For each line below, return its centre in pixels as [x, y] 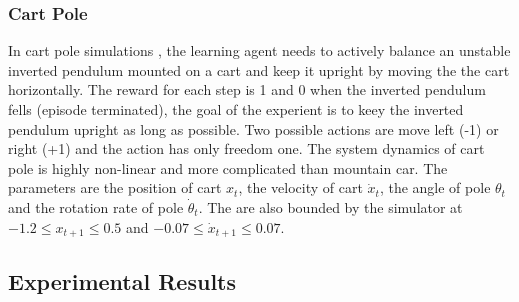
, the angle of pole [435, 187]
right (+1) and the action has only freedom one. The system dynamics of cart [246, 148]
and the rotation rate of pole [96, 206]
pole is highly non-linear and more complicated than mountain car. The [228, 167]
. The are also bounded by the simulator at [330, 206]
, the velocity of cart [300, 187]
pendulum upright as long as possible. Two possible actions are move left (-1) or [253, 128]
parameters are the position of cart [115, 187]
